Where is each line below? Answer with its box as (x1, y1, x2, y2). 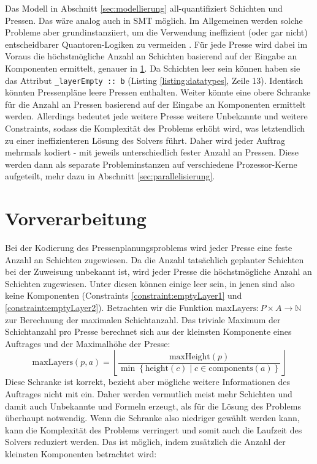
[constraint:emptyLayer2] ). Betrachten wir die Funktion (5, 301, 213, 314)
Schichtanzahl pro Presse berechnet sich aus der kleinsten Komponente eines (5, 325, 292, 338)
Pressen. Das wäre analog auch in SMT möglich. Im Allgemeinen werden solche (5, 13, 303, 26)
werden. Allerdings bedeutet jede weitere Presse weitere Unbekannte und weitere (5, 110, 308, 122)
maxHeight (169, 352, 210, 361)
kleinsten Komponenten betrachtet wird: (5, 447, 157, 460)
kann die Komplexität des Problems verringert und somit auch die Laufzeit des (5, 423, 302, 436)
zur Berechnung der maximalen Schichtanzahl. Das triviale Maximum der (5, 313, 281, 326)
